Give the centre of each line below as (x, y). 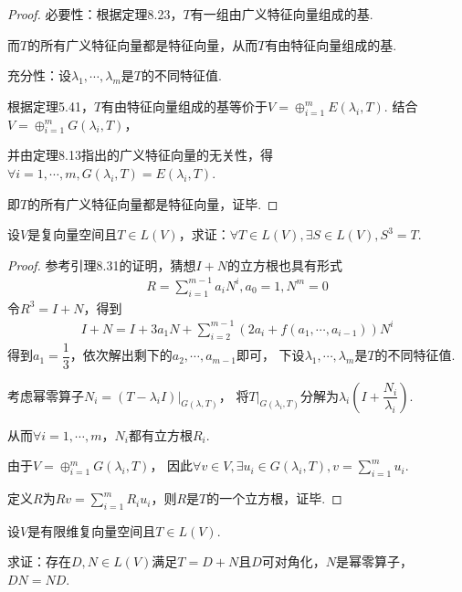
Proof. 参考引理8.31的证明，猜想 (102, 264)
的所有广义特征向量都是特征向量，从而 (143, 44)
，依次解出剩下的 (121, 355)
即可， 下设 (270, 355)
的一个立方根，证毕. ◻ (274, 498)
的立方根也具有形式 (285, 264)
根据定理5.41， (51, 106)
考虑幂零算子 (46, 395)
